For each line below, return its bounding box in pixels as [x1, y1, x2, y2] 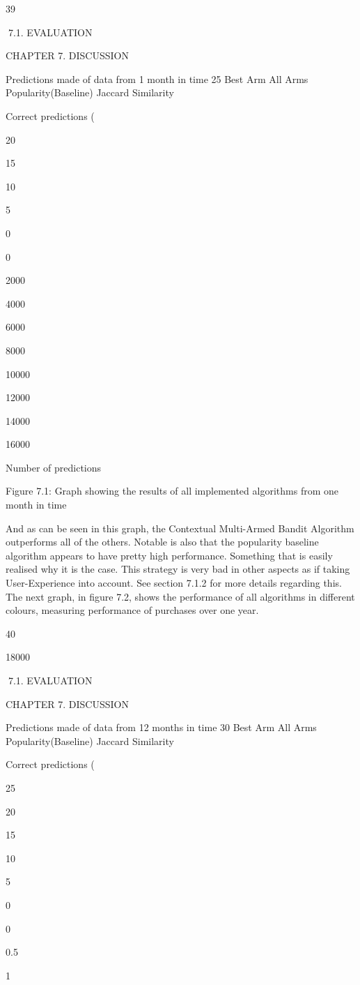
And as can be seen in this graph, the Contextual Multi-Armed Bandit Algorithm [6, 520, 354, 535]
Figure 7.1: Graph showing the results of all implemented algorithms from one [6, 483, 338, 498]
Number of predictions [6, 460, 102, 474]
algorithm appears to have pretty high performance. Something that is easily [6, 548, 333, 562]
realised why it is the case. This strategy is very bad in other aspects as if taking [6, 562, 350, 576]
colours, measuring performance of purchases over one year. [6, 603, 259, 617]
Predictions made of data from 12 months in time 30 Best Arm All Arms [6, 720, 317, 735]
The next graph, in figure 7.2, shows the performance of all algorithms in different [6, 589, 355, 603]
